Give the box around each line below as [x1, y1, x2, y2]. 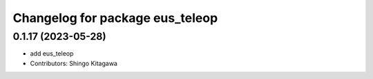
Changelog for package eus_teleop [12, 10, 218, 25]
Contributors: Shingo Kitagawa [30, 59, 117, 67]
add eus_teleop [30, 49, 74, 58]
